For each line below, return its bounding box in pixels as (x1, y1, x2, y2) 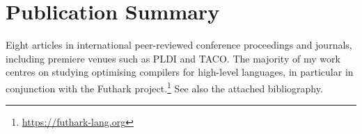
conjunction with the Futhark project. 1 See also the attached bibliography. (6, 78, 323, 95)
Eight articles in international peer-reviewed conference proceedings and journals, (6, 37, 352, 52)
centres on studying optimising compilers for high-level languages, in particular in (6, 65, 354, 79)
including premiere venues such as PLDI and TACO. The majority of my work (6, 51, 340, 65)
